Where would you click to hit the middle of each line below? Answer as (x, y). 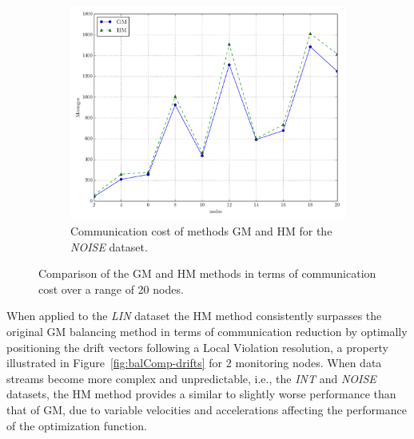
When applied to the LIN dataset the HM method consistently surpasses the (194, 316)
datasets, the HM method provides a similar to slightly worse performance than (201, 394)
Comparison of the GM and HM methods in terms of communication (207, 273)
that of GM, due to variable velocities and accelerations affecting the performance (207, 409)
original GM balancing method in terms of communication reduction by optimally (207, 331)
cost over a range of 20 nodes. (111, 289)
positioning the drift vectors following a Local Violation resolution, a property (197, 347)
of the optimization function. (77, 425)
